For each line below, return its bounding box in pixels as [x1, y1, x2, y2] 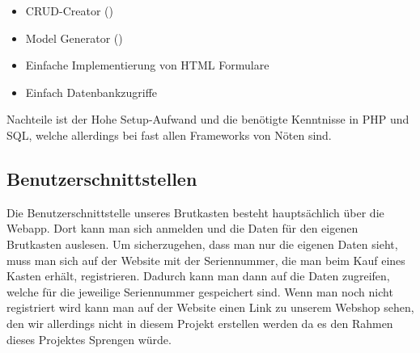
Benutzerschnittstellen [6, 166, 197, 191]
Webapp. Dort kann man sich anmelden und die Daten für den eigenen [6, 220, 358, 237]
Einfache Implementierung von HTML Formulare [25, 57, 269, 74]
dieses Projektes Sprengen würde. [6, 330, 172, 347]
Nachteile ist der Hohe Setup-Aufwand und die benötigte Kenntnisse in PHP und [6, 111, 409, 128]
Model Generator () [25, 29, 123, 46]
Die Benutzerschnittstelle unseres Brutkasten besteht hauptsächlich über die [6, 204, 384, 221]
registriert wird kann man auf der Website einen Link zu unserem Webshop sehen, [6, 299, 414, 316]
